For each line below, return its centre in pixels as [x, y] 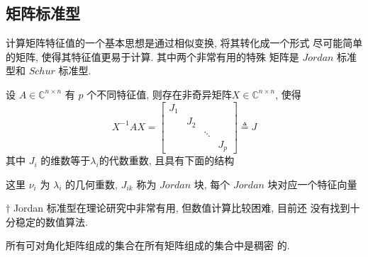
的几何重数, [91, 184]
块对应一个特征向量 [312, 184]
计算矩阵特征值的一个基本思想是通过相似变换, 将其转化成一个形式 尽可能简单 [184, 43]
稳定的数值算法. [51, 221]
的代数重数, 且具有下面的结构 [167, 160]
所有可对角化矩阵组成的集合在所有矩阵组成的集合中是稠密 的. [148, 245]
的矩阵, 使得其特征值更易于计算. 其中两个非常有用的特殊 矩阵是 [152, 56]
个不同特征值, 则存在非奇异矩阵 [159, 94]
